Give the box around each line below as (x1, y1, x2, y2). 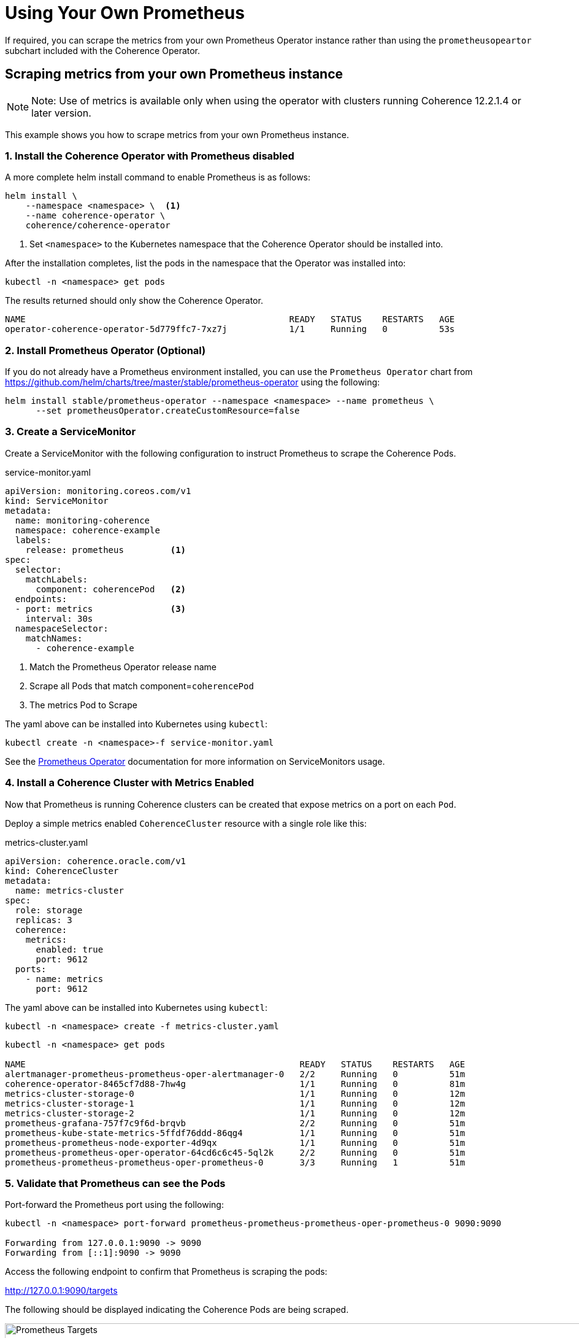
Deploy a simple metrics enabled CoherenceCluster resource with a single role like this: (5, 818, 367, 829)
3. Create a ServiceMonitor (5, 425, 136, 438)
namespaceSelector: (15, 623, 109, 633)
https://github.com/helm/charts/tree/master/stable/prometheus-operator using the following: (5, 377, 380, 388)
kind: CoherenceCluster (5, 865, 119, 876)
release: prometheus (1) (25, 544, 186, 555)
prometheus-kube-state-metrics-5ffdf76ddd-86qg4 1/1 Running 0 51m (5, 1127, 466, 1138)
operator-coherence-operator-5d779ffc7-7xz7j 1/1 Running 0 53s (5, 324, 455, 334)
